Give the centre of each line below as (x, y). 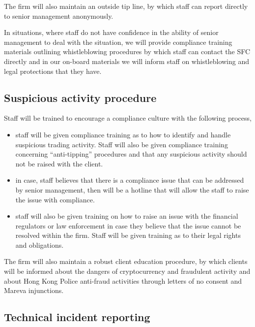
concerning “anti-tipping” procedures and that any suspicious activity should (131, 154)
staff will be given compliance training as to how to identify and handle (123, 134)
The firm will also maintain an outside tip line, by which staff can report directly (126, 6)
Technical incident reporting (77, 317)
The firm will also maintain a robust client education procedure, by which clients (126, 261)
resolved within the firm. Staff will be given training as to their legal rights (128, 235)
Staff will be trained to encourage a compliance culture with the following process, (128, 118)
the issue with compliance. (55, 199)
